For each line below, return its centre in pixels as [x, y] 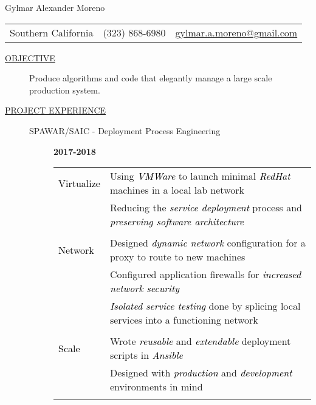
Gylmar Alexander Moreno [55, 7]
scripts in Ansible [146, 355]
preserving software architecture [177, 222]
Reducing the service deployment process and [206, 208]
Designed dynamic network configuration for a [208, 243]
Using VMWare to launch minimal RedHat [200, 176]
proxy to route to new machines [177, 257]
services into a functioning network [184, 320]
